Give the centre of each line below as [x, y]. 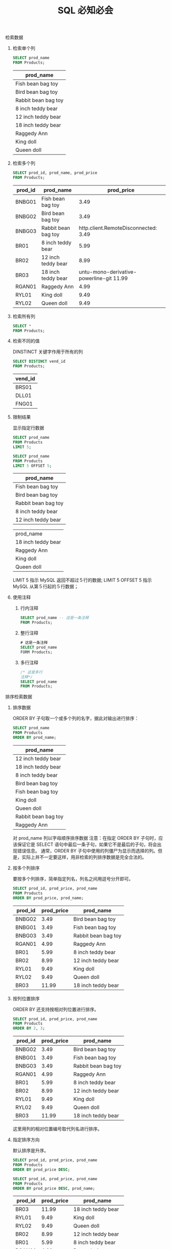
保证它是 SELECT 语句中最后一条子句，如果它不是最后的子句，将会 [87, 844]
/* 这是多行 [31, 672]
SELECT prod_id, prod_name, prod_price [55, 173]
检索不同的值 [26, 341]
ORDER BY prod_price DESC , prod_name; [54, 1188]
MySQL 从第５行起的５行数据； [46, 587]
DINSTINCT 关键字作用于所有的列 [48, 352]
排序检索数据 [19, 697]
